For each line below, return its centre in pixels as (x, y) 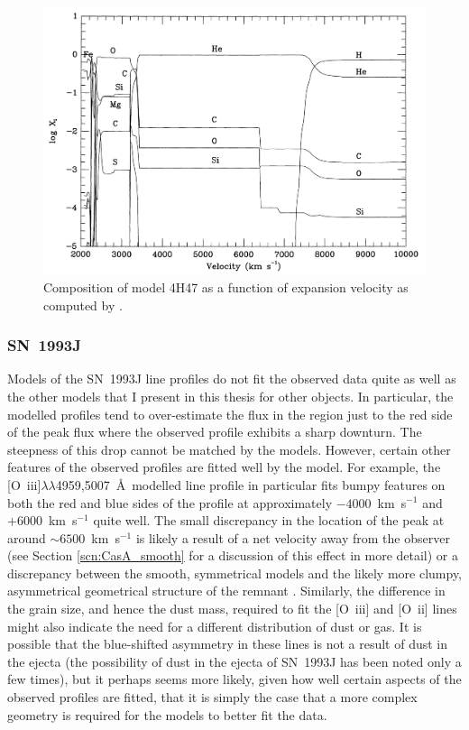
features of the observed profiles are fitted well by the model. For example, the (224, 467)
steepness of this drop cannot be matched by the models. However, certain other (229, 449)
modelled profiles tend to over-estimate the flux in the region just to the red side (230, 414)
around (27, 537)
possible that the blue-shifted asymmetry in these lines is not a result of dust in (228, 644)
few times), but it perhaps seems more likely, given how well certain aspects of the (234, 679)
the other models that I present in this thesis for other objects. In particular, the (230, 396)
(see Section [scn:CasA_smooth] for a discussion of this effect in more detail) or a (233, 555)
